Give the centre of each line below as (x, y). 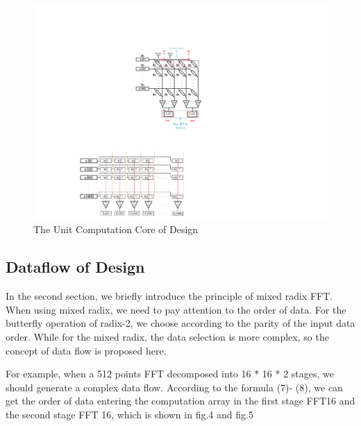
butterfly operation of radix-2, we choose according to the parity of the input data (180, 323)
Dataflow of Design (75, 267)
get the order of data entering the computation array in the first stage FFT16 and (180, 401)
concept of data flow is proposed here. (86, 350)
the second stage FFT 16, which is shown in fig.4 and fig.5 (129, 415)
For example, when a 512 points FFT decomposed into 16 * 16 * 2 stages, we (170, 374)
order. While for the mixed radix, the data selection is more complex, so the (167, 337)
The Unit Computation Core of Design (116, 229)
